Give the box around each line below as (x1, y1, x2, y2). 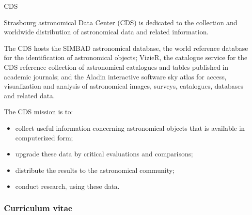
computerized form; (15, 132, 73, 142)
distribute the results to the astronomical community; (15, 165, 175, 175)
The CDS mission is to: (4, 107, 73, 117)
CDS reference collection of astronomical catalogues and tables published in (4, 61, 229, 72)
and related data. (4, 90, 55, 100)
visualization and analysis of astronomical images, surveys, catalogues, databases (4, 81, 243, 91)
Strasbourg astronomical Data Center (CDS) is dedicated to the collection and (4, 17, 237, 27)
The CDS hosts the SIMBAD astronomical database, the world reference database (4, 43, 248, 53)
